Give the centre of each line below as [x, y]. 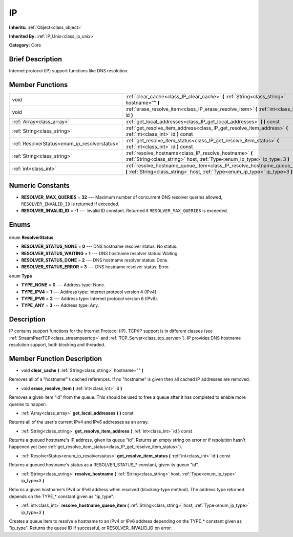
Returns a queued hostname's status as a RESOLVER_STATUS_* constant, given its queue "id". [104, 465]
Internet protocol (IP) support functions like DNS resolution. [69, 71]
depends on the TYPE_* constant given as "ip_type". [62, 496]
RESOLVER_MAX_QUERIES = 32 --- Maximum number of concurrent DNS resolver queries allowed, [122, 197]
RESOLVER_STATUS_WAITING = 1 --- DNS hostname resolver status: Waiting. [100, 253]
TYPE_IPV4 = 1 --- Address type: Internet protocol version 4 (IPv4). [90, 292]
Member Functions [38, 85]
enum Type [21, 276]
